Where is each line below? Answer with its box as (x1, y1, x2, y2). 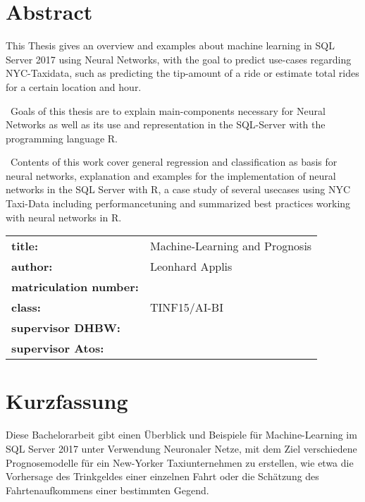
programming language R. (6, 130, 118, 145)
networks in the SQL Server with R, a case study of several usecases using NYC (6, 182, 351, 197)
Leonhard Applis (149, 258, 233, 275)
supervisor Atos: (11, 340, 104, 357)
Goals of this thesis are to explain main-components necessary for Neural (10, 103, 326, 118)
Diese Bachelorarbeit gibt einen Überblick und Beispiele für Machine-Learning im (6, 427, 357, 442)
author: (11, 258, 53, 275)
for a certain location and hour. (6, 79, 142, 94)
